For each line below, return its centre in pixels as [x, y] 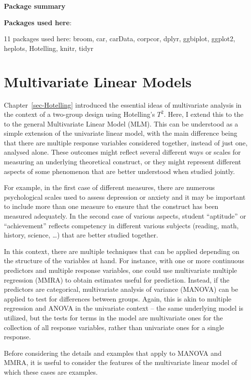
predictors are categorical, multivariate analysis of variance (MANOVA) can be [121, 289]
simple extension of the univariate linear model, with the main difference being [121, 133]
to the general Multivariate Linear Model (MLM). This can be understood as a [121, 123]
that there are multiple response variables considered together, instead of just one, [126, 142]
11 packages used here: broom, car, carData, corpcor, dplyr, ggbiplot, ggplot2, [120, 39]
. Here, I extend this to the [204, 114]
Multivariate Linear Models [98, 81]
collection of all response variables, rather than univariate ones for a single [114, 327]
